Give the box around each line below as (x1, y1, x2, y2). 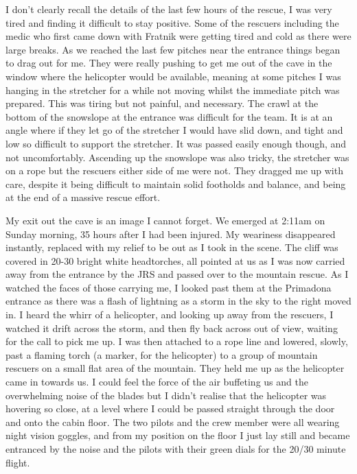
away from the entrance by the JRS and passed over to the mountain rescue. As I (5, 267, 349, 281)
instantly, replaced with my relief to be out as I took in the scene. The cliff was (5, 240, 338, 254)
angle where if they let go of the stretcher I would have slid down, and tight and (5, 123, 343, 137)
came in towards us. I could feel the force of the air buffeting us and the (5, 375, 308, 389)
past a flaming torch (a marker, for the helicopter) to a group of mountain (5, 347, 318, 362)
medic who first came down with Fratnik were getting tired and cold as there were (5, 29, 352, 43)
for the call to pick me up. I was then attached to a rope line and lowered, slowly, (5, 334, 348, 348)
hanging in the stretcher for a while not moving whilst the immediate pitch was (5, 82, 340, 97)
